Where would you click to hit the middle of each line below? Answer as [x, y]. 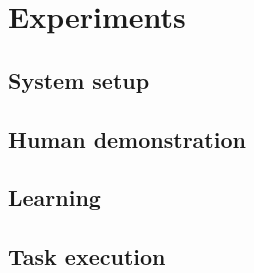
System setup [79, 79]
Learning [54, 197]
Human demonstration [127, 138]
